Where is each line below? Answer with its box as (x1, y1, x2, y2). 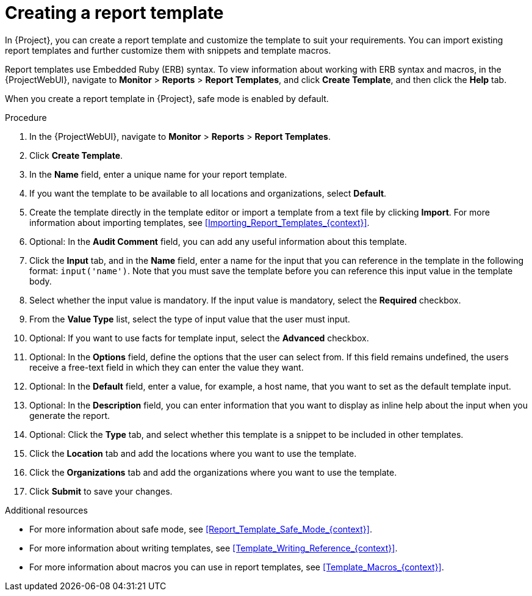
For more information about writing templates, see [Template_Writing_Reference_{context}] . (29, 542, 398, 553)
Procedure (5, 112, 47, 123)
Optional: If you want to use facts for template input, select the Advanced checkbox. (29, 332, 369, 343)
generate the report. (29, 410, 110, 421)
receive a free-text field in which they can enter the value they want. (29, 362, 304, 372)
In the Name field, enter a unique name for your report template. (29, 169, 287, 180)
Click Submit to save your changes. (29, 485, 173, 496)
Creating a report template (5, 2, 224, 23)
